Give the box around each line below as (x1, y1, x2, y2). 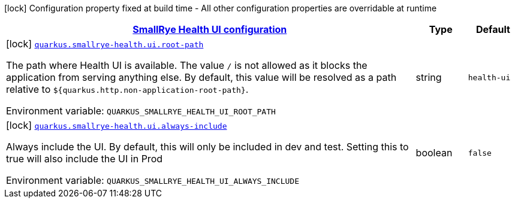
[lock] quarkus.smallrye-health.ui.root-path (6, 38, 204, 50)
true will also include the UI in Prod (6, 153, 163, 165)
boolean (415, 147, 453, 159)
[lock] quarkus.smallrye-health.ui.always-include (6, 119, 227, 131)
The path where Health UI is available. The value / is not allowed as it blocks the (6, 59, 368, 71)
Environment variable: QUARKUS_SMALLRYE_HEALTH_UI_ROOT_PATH (6, 105, 276, 117)
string (415, 71, 442, 83)
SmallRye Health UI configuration (132, 23, 287, 35)
